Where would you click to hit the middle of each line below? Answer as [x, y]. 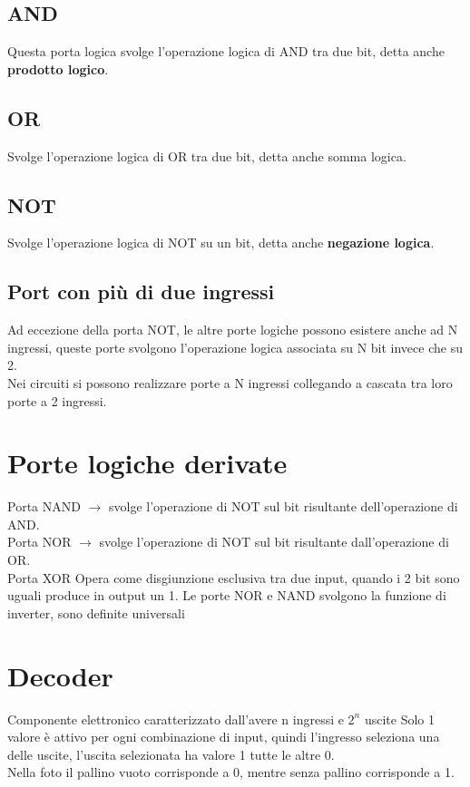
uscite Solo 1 [399, 719]
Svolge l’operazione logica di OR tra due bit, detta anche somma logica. [207, 155]
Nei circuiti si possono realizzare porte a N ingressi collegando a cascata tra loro [230, 382]
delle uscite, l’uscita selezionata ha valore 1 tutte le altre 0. [171, 754]
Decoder [60, 675]
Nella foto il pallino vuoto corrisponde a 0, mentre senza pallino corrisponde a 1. [231, 772]
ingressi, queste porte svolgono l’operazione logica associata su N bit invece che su [235, 347]
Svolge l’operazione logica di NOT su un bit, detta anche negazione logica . [221, 243]
